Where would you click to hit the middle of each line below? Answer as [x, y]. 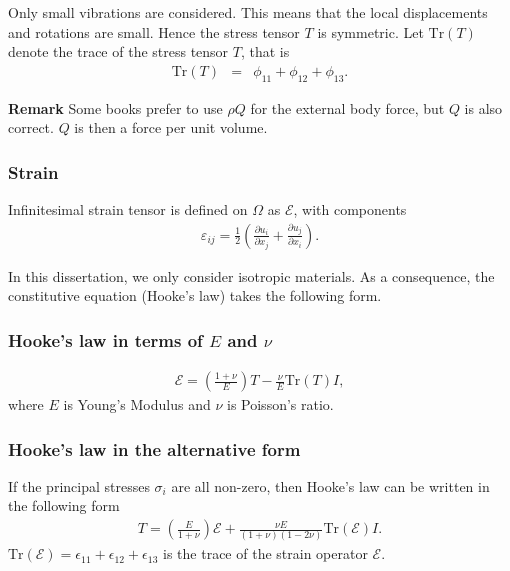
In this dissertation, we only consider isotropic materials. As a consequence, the [251, 275]
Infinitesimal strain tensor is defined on [128, 209]
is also [483, 107]
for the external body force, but [347, 107]
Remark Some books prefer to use [115, 107]
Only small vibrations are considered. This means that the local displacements [248, 12]
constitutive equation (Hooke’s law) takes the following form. [195, 295]
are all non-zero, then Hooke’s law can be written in [330, 485]
